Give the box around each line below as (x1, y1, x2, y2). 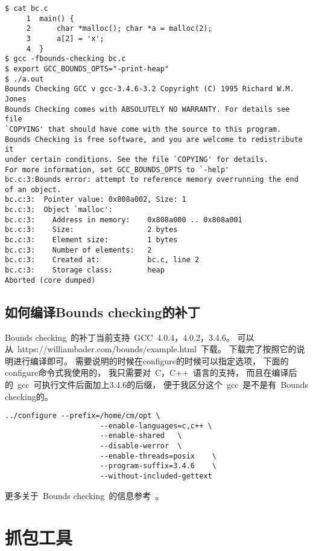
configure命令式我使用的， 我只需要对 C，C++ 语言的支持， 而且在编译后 (5, 366, 297, 379)
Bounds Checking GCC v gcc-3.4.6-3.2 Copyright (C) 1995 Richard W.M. (5, 85, 294, 94)
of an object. (5, 185, 62, 194)
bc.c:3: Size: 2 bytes (5, 225, 178, 234)
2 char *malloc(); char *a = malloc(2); (26, 24, 212, 33)
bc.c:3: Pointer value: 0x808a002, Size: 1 (5, 195, 186, 204)
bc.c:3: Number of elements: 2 (5, 245, 152, 254)
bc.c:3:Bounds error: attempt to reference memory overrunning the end (5, 175, 299, 184)
